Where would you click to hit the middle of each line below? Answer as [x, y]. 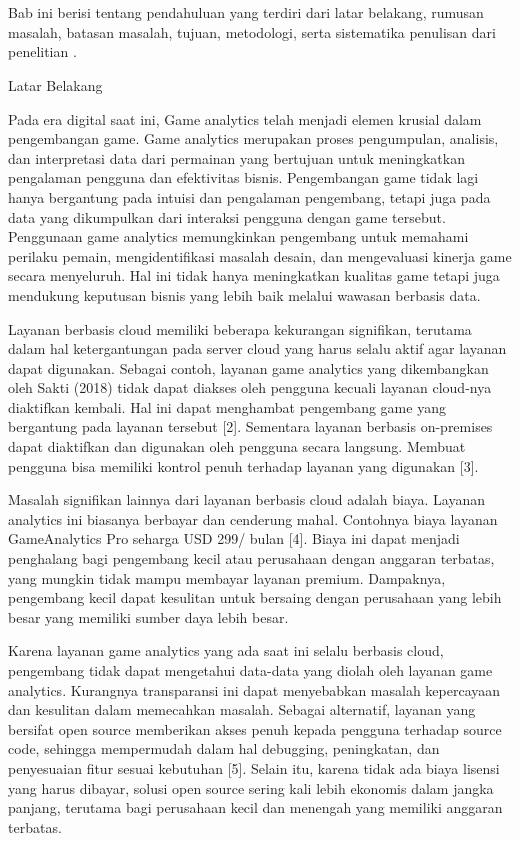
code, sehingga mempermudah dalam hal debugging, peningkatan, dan [224, 748]
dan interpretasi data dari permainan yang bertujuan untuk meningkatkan [236, 157]
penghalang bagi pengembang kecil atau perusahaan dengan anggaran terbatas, [251, 558]
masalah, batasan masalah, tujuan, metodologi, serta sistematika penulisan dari [252, 31]
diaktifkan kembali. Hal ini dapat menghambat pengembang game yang [227, 406]
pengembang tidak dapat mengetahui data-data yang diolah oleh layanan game [250, 670]
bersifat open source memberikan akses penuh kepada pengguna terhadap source [255, 728]
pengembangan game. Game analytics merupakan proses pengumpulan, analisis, [253, 138]
